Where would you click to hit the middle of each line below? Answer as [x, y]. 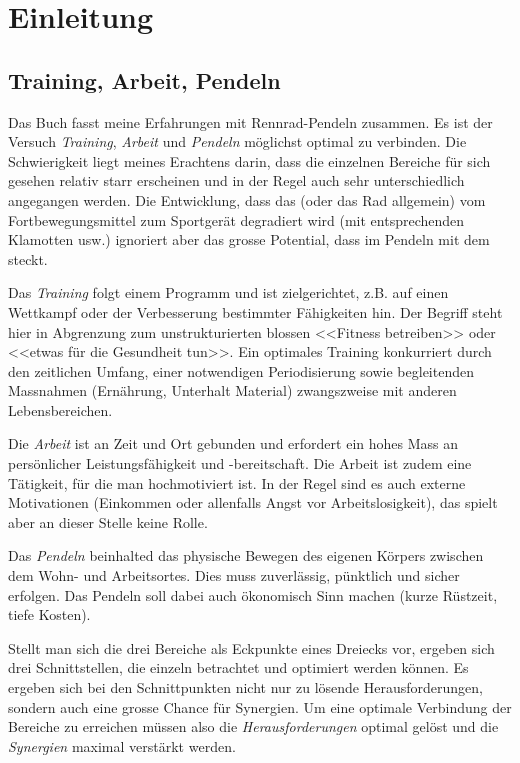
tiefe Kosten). [49, 614]
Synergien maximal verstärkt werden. [122, 745]
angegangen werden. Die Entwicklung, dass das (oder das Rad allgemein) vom [247, 199]
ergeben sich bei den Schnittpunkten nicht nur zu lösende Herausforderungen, [245, 687]
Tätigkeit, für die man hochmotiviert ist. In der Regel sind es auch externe [237, 482]
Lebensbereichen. [60, 409]
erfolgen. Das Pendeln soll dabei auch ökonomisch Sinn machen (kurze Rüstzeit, [253, 594]
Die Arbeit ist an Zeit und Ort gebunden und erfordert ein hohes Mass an [233, 443]
